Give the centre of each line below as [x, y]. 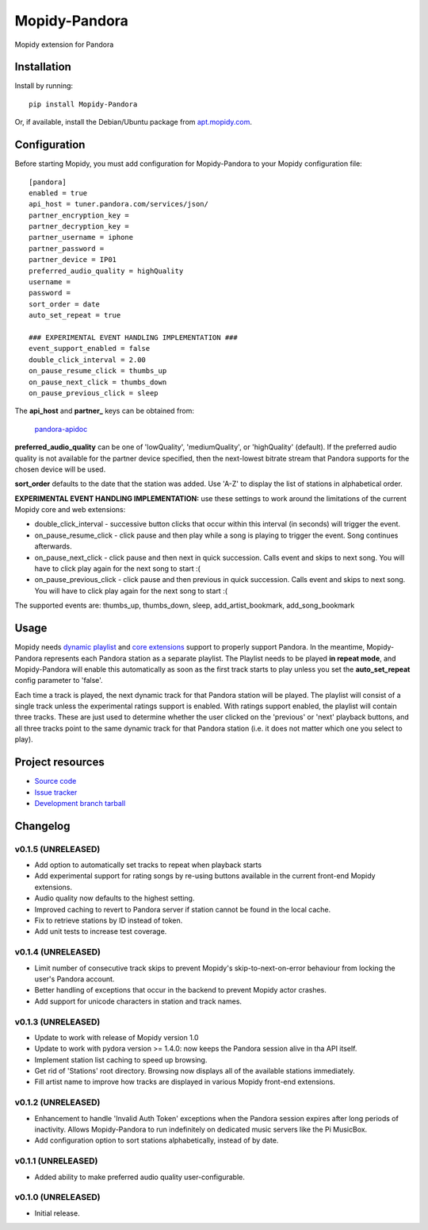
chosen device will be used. [60, 469]
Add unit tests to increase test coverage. [101, 931]
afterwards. [53, 546]
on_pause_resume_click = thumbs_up [98, 371]
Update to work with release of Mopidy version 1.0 [117, 1037]
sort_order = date [65, 304]
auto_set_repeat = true [75, 315]
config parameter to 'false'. [59, 681]
